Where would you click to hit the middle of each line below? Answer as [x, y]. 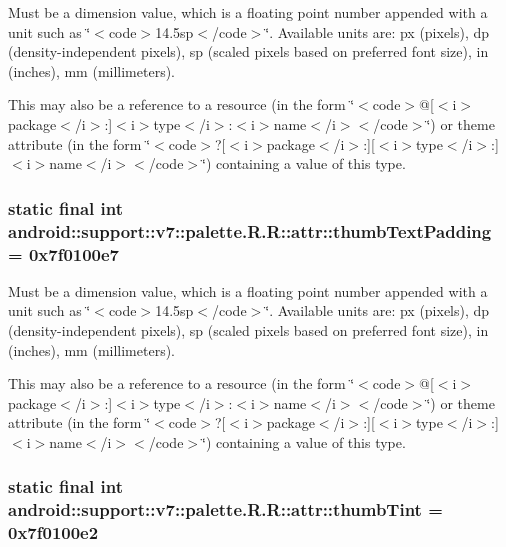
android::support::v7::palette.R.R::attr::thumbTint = [225, 509]
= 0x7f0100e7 [64, 253]
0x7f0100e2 [53, 532]
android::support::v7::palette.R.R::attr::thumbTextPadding [250, 230]
